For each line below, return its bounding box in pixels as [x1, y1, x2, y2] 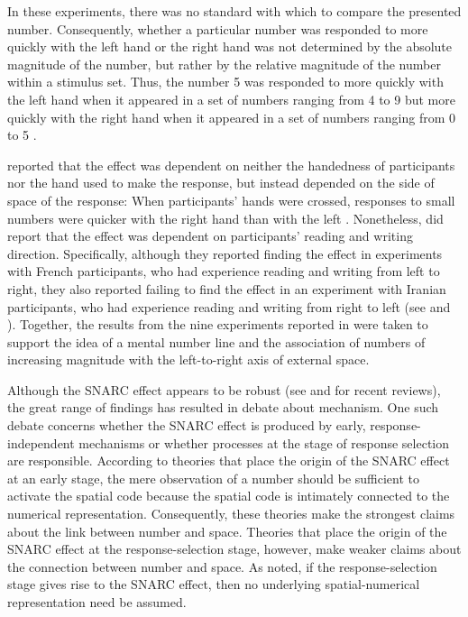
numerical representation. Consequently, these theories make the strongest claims [7, 504, 455, 523]
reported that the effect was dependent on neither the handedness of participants [7, 155, 455, 174]
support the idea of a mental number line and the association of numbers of [7, 332, 426, 351]
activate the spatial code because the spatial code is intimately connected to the [7, 486, 450, 505]
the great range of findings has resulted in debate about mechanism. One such [7, 398, 439, 417]
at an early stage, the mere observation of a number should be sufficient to [7, 468, 419, 487]
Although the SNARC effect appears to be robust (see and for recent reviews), [7, 380, 441, 399]
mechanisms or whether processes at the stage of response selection [78, 433, 449, 452]
